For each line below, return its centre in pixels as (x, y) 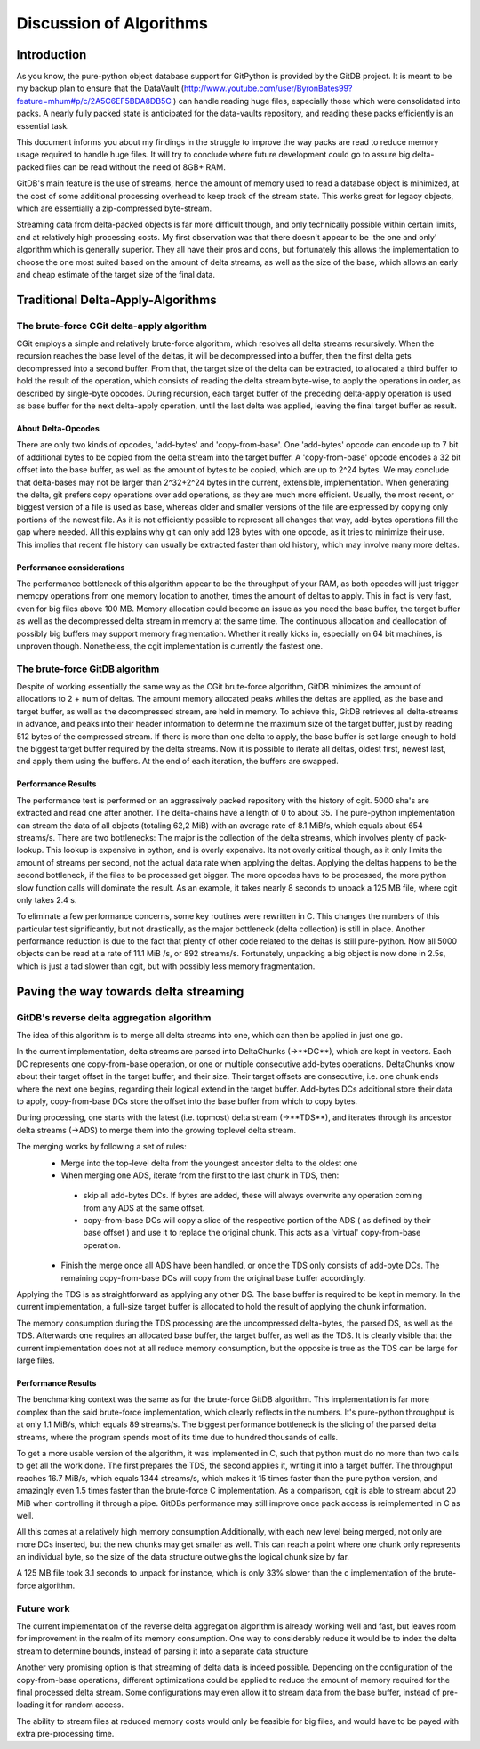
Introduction (52, 55)
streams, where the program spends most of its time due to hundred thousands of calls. (177, 1437)
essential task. (43, 125)
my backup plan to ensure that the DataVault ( (100, 88)
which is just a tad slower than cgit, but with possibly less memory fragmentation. (166, 966)
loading (30, 1705)
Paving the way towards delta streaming (130, 991)
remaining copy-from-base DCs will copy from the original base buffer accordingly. (213, 1277)
